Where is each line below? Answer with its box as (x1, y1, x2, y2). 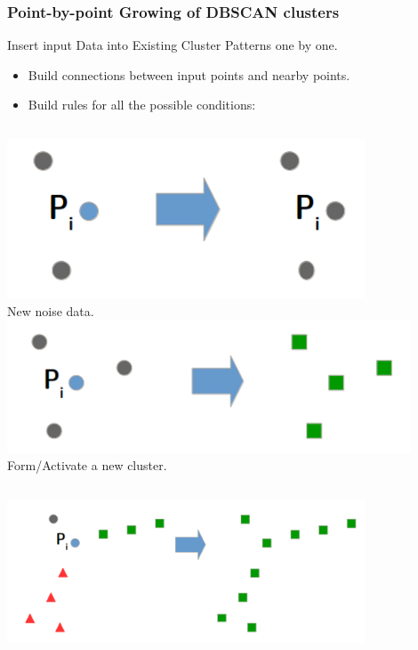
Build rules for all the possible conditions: (28, 95, 256, 114)
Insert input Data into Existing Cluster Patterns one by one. (7, 36, 338, 54)
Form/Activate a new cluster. (7, 456, 167, 475)
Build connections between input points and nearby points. (28, 65, 350, 84)
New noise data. (7, 301, 94, 320)
